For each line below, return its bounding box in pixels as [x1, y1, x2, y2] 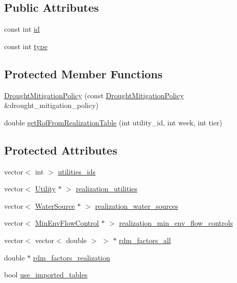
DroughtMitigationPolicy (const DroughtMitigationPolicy [4, 90, 184, 100]
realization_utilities [76, 183, 137, 194]
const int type [4, 40, 48, 51]
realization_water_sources [95, 200, 178, 211]
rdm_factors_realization [33, 252, 110, 263]
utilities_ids [58, 166, 96, 177]
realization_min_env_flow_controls [119, 217, 233, 228]
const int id [4, 24, 40, 34]
